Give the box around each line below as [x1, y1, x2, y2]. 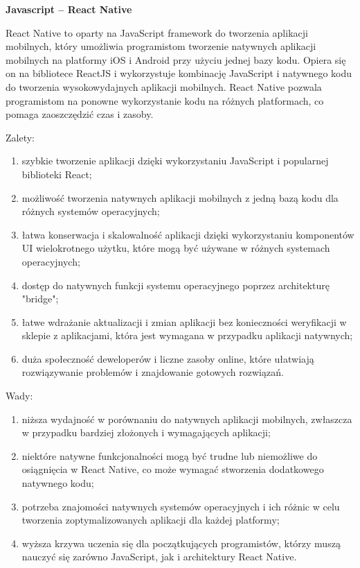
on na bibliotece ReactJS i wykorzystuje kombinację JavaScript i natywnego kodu [6, 66, 352, 80]
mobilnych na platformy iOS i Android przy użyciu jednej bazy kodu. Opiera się [6, 52, 346, 67]
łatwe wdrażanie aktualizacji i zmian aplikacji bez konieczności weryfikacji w [21, 314, 347, 329]
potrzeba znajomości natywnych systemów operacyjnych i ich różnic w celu [21, 499, 340, 513]
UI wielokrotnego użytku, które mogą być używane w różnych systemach [21, 241, 330, 255]
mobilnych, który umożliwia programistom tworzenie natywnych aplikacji [6, 39, 316, 53]
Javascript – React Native [6, 2, 132, 16]
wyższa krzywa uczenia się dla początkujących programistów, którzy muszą [21, 535, 341, 550]
